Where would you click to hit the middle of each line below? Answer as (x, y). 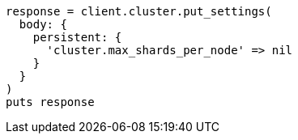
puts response (50, 102)
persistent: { (77, 37)
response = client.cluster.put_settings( (139, 11)
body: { (43, 24)
